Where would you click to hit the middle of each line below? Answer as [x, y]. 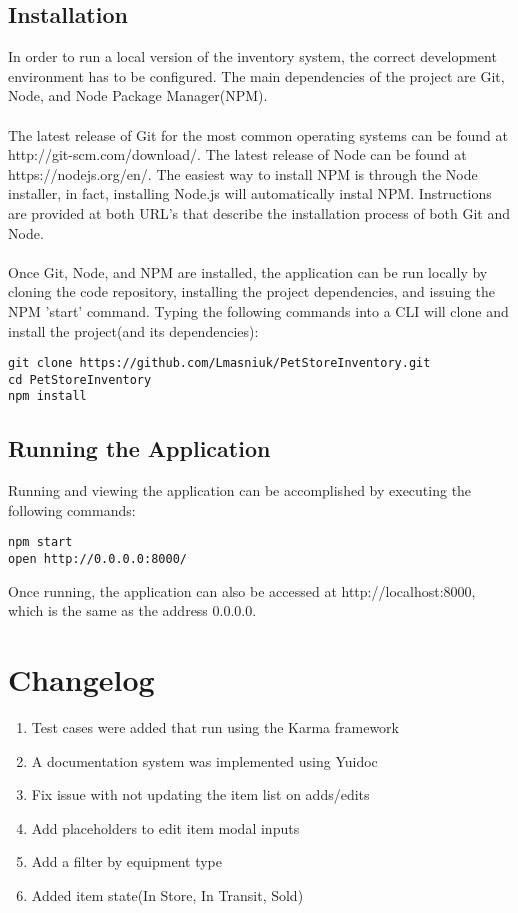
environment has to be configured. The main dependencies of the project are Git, [256, 75]
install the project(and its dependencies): [133, 330]
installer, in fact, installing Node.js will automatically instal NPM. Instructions [250, 193]
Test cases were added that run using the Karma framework [215, 727]
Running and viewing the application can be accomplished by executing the [240, 490]
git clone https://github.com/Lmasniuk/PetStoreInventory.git [219, 363]
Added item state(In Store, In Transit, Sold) [167, 895]
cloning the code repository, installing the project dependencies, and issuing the [252, 291]
